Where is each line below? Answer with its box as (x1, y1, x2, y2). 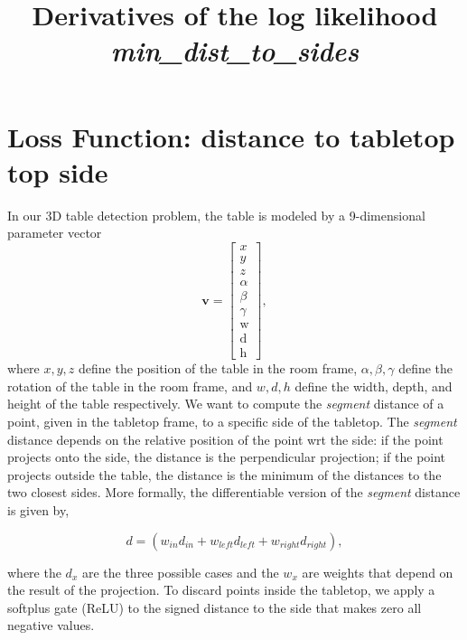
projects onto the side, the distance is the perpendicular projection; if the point (7, 447, 446, 466)
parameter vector (7, 223, 102, 242)
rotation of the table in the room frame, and (7, 376, 253, 395)
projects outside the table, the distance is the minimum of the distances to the (7, 465, 442, 484)
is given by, (7, 500, 70, 519)
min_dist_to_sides (110, 32, 360, 70)
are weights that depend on (302, 562, 453, 581)
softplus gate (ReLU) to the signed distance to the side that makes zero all (7, 598, 422, 616)
